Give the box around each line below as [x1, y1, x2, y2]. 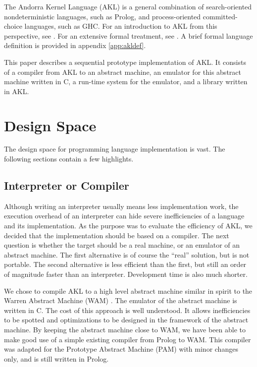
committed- [203, 11, 238, 21]
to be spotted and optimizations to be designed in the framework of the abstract [4, 315, 249, 325]
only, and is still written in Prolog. [4, 353, 109, 364]
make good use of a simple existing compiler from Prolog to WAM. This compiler [4, 334, 251, 344]
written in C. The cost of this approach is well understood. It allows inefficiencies [4, 305, 251, 315]
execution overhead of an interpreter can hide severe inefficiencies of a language [4, 210, 245, 221]
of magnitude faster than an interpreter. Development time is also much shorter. [4, 269, 248, 279]
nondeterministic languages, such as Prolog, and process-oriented [4, 11, 201, 21]
